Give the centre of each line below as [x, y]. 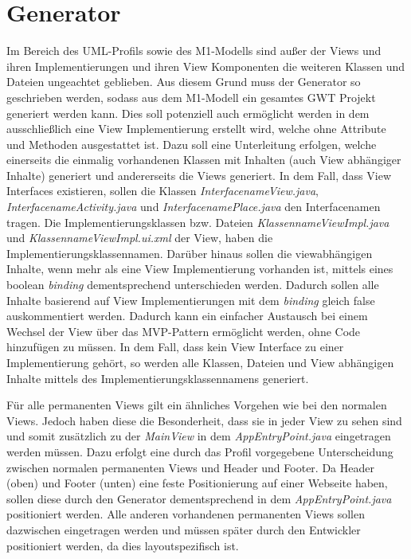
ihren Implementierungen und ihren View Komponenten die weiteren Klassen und [206, 66]
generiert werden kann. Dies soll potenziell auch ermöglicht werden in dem [188, 113]
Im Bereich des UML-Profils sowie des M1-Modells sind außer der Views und [194, 51]
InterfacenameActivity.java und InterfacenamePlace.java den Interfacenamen [194, 207]
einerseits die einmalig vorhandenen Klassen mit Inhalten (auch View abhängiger [204, 160]
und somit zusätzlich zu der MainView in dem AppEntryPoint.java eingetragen [199, 436]
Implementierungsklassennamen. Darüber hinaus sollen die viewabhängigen [190, 253]
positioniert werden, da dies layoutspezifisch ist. [123, 545]
